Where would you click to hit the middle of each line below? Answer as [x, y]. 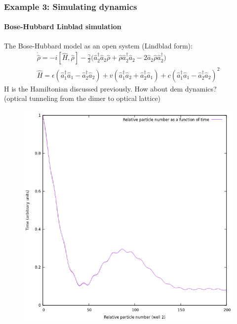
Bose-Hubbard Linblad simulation [63, 26]
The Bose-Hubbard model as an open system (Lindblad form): [98, 45]
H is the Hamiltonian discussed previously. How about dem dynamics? [110, 88]
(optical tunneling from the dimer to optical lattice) [82, 98]
